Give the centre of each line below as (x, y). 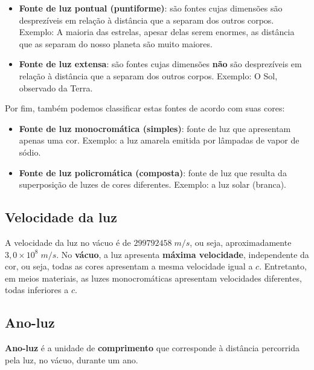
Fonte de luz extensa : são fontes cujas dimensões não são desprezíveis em (160, 64)
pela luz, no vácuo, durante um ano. (72, 359)
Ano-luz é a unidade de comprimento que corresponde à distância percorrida (152, 348)
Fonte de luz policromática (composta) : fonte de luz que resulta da (153, 172)
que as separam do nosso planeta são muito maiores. (116, 43)
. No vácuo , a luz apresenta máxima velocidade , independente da (183, 254)
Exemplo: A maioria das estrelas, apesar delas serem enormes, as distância (157, 32)
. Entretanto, (283, 266)
